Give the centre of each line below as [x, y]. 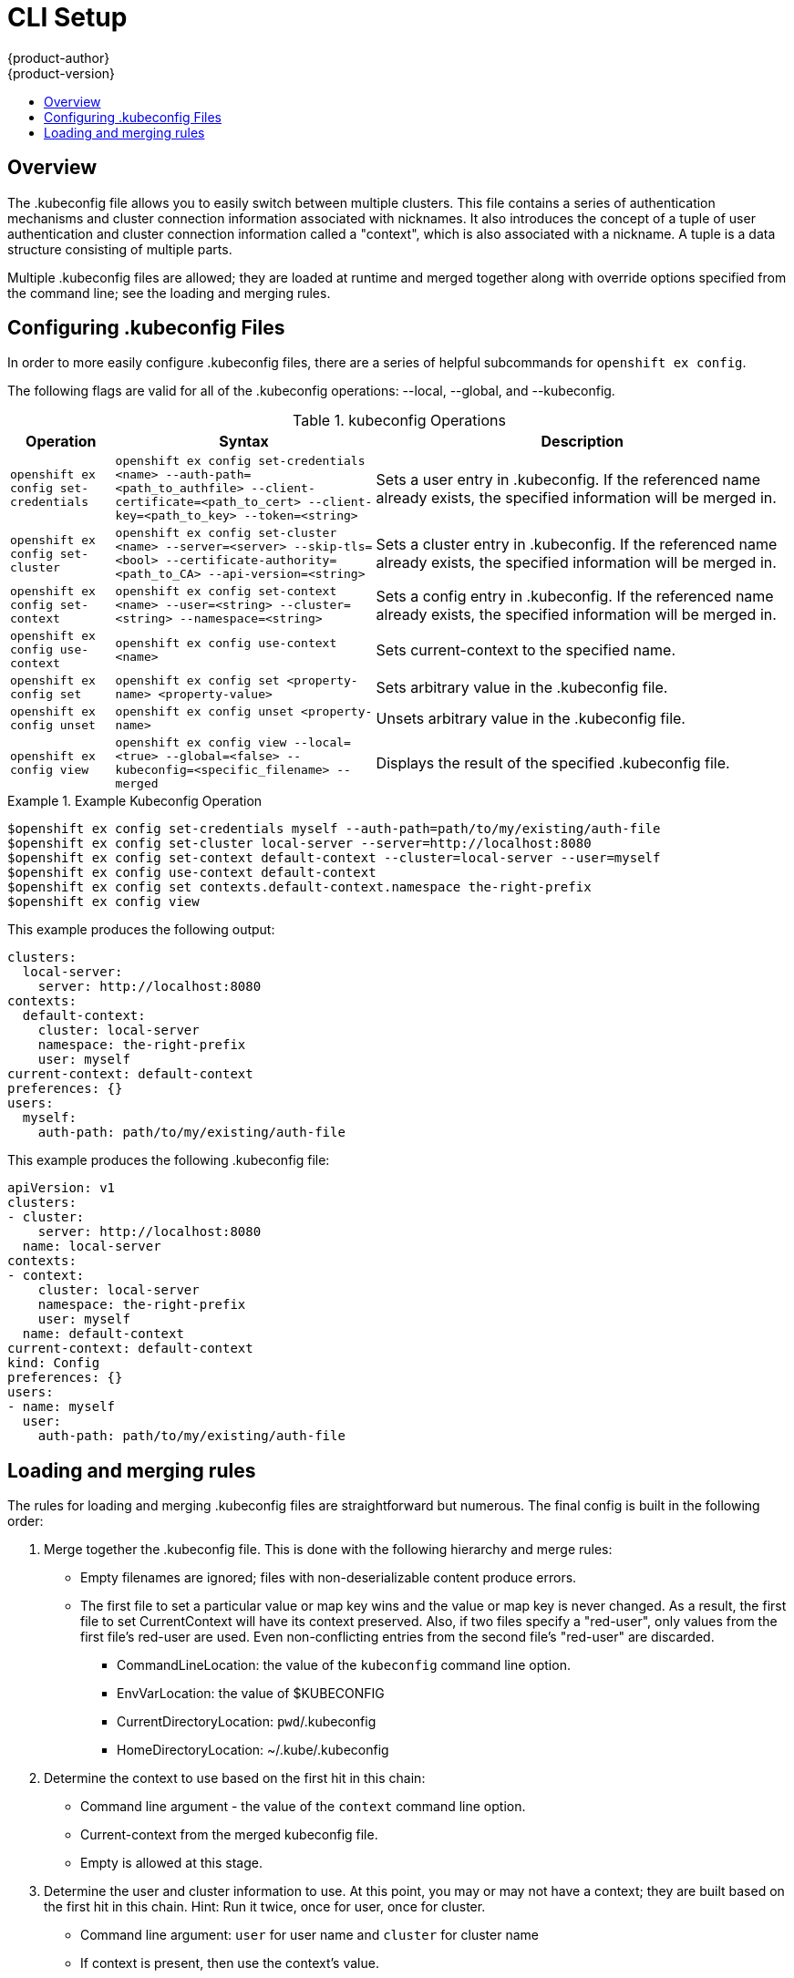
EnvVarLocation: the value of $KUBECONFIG [251, 1694]
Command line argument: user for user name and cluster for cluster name [309, 1935]
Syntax [244, 442]
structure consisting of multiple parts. [120, 249]
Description [582, 442]
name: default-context [103, 1334]
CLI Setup [67, 17]
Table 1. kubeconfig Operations [399, 421]
